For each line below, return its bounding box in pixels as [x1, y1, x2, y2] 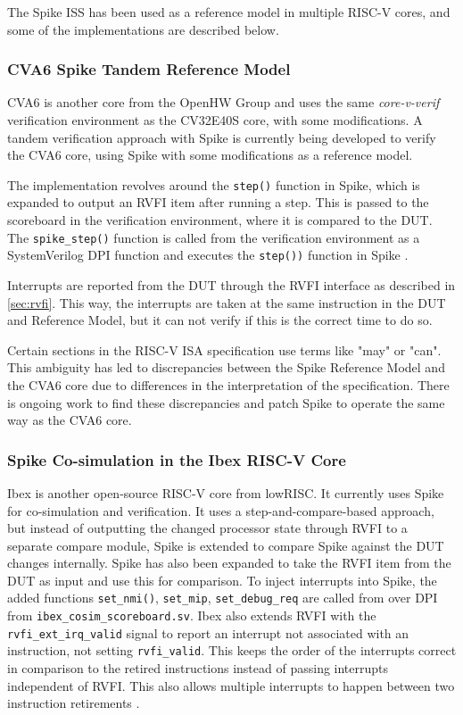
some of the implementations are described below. [7, 20, 279, 38]
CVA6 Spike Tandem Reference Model [7, 58, 291, 80]
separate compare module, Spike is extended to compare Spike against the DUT [7, 536, 444, 554]
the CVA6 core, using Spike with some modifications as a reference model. [7, 145, 413, 164]
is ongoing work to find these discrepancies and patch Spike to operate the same [7, 393, 445, 412]
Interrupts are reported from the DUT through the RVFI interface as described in [7, 275, 456, 294]
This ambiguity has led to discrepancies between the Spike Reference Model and [7, 358, 445, 377]
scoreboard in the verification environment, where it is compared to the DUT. [7, 211, 433, 229]
